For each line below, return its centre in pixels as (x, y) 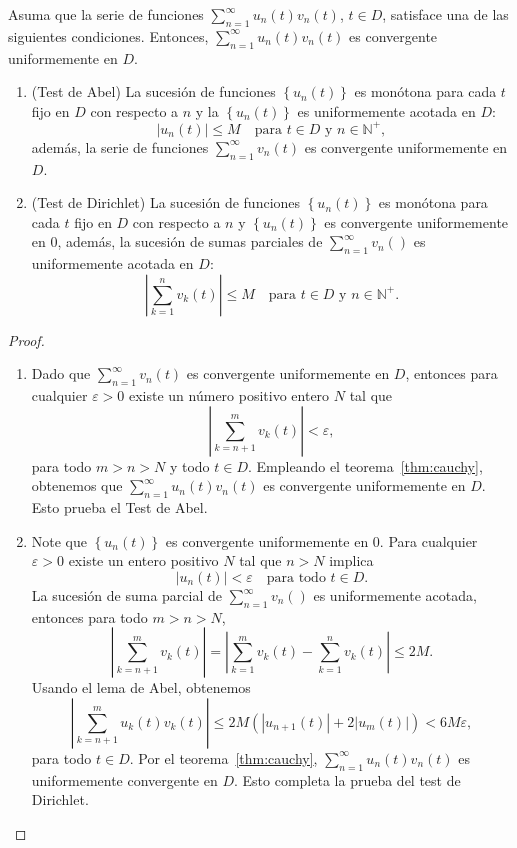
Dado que (61, 373)
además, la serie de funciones (120, 146)
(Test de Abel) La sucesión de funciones (153, 91)
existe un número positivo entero (229, 395)
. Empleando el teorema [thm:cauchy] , (365, 465)
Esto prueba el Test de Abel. (119, 507)
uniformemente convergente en (124, 779)
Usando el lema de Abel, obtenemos (141, 687)
